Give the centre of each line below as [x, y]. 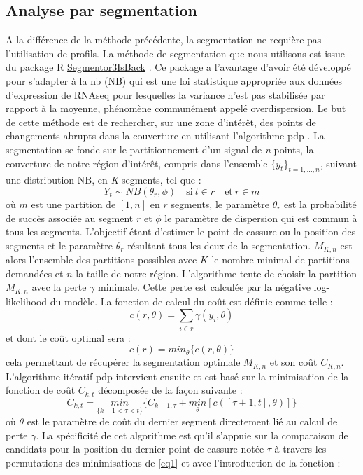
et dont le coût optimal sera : [68, 337]
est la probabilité [320, 204]
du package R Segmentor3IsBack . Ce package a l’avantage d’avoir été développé [178, 67]
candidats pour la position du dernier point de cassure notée [135, 449]
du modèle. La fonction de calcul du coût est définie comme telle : [191, 301]
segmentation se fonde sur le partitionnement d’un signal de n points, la [160, 149]
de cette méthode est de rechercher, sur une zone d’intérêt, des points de [161, 122]
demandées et [35, 273]
